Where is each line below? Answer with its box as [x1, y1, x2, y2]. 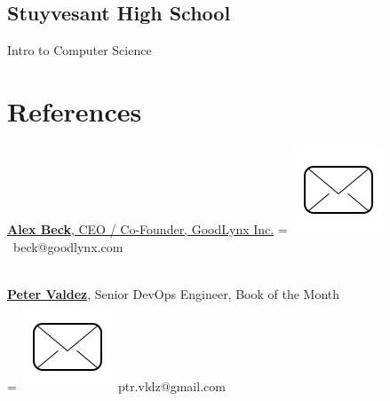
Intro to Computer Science [7, 41, 152, 59]
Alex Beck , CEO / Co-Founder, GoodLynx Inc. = [7, 219, 288, 238]
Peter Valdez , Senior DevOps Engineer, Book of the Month [7, 284, 340, 303]
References [7, 92, 142, 129]
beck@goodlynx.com [12, 237, 123, 256]
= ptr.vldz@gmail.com [7, 377, 226, 396]
